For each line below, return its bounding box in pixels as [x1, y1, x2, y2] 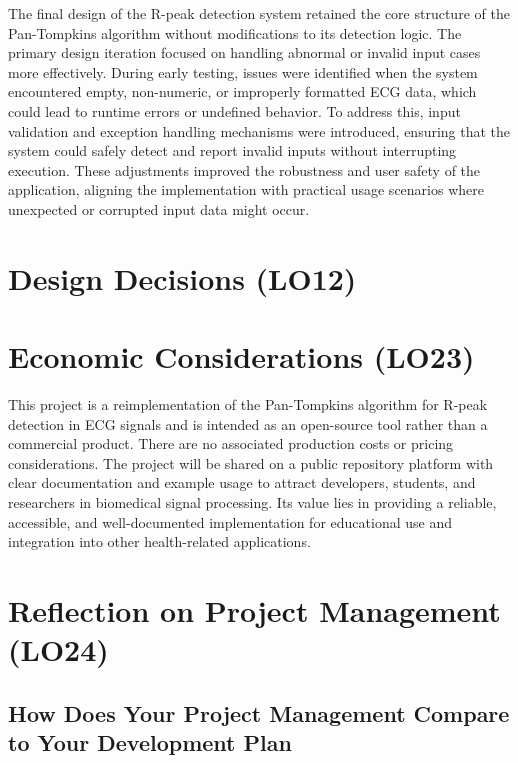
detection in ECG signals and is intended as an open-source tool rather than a [8, 413, 488, 434]
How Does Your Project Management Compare [8, 697, 510, 728]
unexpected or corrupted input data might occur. [8, 198, 310, 219]
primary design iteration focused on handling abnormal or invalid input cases [8, 42, 481, 63]
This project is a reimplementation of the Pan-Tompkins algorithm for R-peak [8, 394, 488, 415]
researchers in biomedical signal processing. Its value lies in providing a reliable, [8, 492, 497, 512]
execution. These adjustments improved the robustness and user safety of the [8, 159, 481, 180]
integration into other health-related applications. [8, 531, 311, 552]
